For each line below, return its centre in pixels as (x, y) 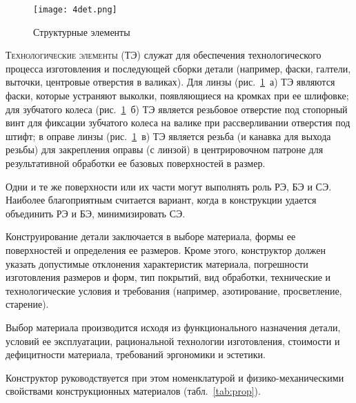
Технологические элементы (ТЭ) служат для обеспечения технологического (164, 55)
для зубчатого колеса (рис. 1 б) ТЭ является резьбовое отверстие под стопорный (177, 109)
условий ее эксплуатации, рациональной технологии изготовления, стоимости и (173, 341)
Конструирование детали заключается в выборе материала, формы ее (151, 236)
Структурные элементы (82, 31)
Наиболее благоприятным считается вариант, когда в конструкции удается (161, 200)
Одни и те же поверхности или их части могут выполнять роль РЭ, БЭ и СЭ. (169, 186)
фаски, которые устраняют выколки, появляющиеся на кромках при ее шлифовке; (177, 96)
